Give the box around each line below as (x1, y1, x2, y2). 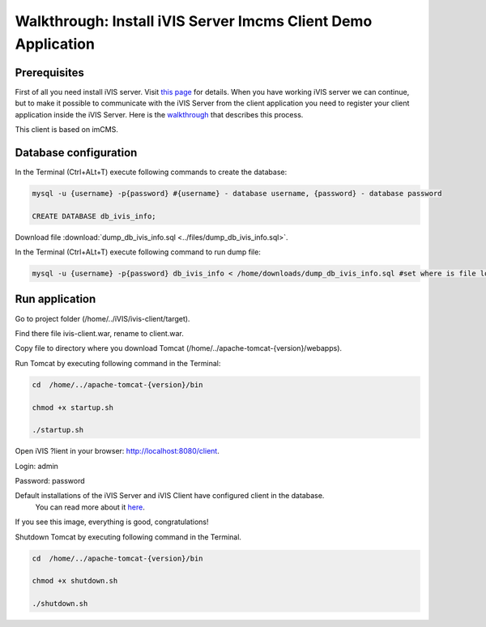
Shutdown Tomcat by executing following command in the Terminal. (15, 531, 242, 542)
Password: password (15, 476, 85, 486)
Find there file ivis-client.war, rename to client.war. (15, 328, 184, 338)
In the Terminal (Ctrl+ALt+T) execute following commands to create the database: (15, 167, 288, 177)
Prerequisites (15, 66, 84, 79)
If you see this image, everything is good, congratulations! (15, 517, 209, 527)
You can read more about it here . (35, 502, 145, 512)
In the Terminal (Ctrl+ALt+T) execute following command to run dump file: (15, 247, 261, 257)
